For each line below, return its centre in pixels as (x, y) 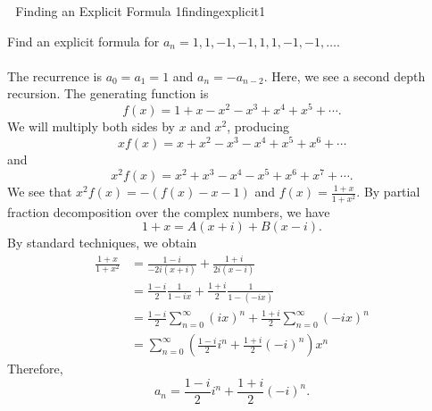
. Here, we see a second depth (345, 75)
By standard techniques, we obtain (102, 243)
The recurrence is (54, 75)
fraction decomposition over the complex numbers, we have (169, 211)
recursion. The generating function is (108, 93)
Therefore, (35, 369)
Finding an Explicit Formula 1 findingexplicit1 (141, 11)
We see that (40, 192)
